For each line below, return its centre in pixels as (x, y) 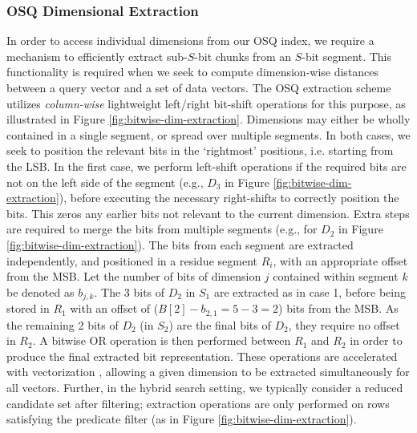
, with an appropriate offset (340, 260)
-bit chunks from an (243, 56)
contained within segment (336, 276)
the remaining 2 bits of (63, 324)
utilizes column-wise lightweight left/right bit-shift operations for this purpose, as (206, 103)
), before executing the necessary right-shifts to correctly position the (229, 198)
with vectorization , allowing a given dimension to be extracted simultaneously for (208, 372)
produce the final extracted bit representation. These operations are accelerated (202, 356)
